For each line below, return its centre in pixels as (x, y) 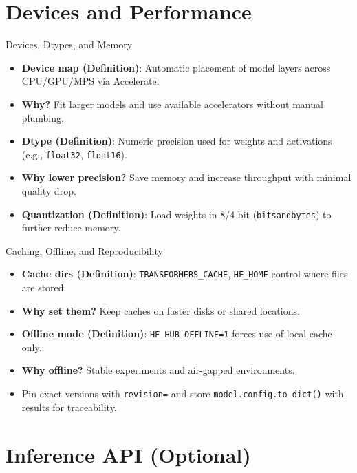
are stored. (44, 287)
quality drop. (49, 190)
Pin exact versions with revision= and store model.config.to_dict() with (183, 393)
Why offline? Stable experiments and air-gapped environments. (158, 370)
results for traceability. (69, 407)
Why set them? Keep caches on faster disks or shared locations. (161, 310)
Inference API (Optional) (128, 454)
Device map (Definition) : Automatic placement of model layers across (176, 67)
